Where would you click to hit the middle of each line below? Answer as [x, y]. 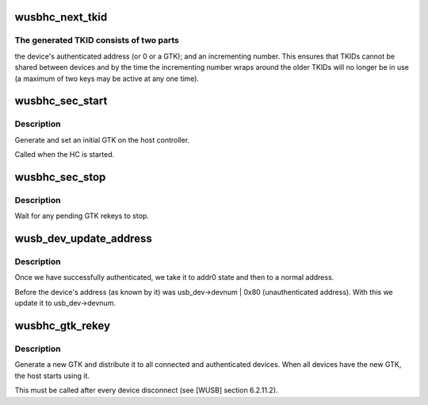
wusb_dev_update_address [83, 239]
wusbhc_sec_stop [60, 177]
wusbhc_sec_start [61, 101]
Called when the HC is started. [65, 155]
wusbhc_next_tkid [61, 17]
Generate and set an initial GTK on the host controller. [102, 139]
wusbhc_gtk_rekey [63, 326]
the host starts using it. [52, 376]
